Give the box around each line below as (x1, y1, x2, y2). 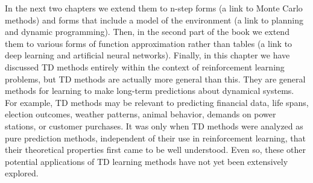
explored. (5, 167, 39, 179)
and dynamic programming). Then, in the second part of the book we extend (5, 25, 289, 38)
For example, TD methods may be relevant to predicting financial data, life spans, (5, 96, 309, 108)
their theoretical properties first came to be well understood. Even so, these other (5, 143, 306, 156)
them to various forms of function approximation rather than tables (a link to (5, 37, 292, 49)
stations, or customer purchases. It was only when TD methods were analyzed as (5, 119, 303, 132)
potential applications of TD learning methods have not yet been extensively (5, 155, 288, 167)
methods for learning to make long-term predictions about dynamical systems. (5, 84, 294, 97)
